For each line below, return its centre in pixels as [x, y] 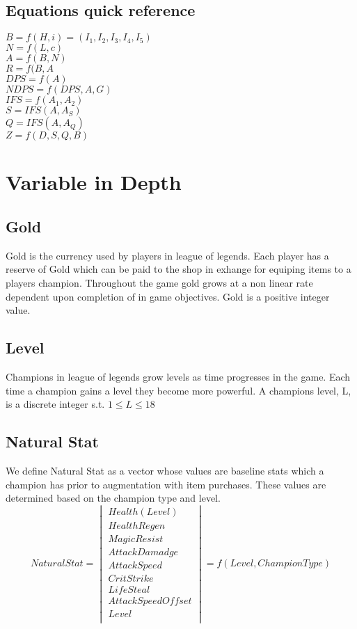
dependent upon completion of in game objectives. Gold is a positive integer [168, 296]
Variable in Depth [94, 182]
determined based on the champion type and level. [113, 498]
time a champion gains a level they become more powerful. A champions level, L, [178, 390]
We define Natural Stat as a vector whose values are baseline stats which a [165, 470]
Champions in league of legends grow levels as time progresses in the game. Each [178, 376]
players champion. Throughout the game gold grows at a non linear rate [159, 282]
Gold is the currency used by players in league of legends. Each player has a [167, 255]
